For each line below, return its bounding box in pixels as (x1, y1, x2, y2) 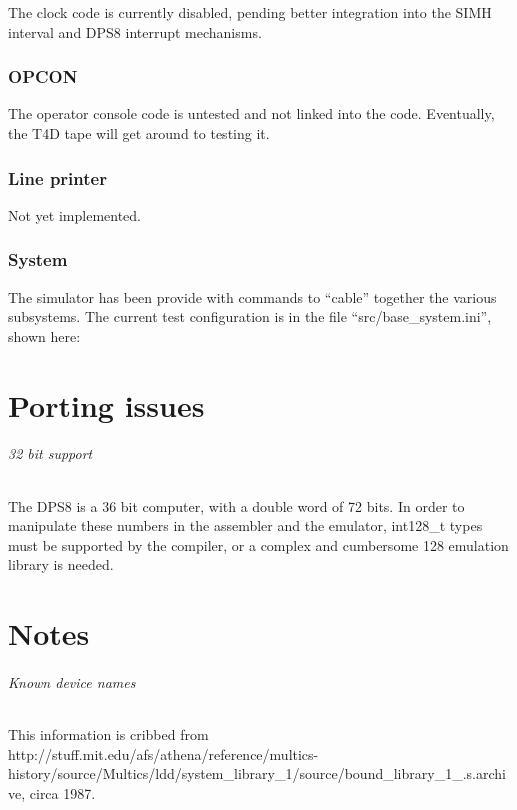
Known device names (8, 671, 136, 692)
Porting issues (8, 384, 205, 425)
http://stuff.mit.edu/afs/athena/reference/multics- (8, 743, 319, 764)
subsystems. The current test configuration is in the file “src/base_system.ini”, (8, 306, 492, 327)
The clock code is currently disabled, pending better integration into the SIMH (8, 2, 492, 22)
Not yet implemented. (8, 204, 141, 225)
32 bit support (8, 443, 93, 464)
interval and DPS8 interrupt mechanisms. (8, 21, 262, 42)
